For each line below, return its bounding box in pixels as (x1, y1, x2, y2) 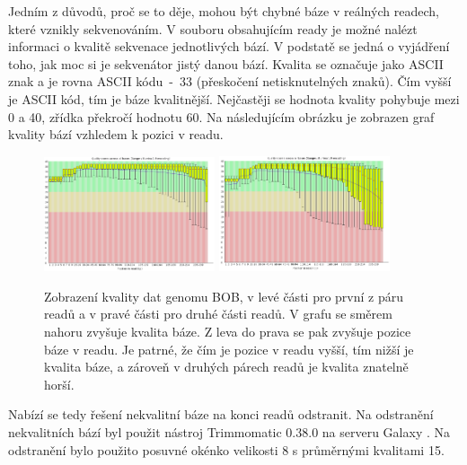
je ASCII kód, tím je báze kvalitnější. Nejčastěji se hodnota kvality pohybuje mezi (8, 89, 460, 108)
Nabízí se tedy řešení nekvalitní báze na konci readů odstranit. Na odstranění (8, 405, 434, 424)
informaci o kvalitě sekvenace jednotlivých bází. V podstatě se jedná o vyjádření (8, 37, 450, 56)
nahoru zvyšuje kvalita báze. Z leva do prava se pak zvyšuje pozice (44, 322, 411, 340)
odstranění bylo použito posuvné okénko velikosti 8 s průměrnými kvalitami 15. (8, 440, 445, 459)
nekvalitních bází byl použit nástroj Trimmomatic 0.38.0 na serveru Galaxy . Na (8, 422, 450, 441)
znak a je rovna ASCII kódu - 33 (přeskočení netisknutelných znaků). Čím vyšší (8, 72, 452, 91)
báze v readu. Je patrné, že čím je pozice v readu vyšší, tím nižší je (44, 339, 414, 358)
